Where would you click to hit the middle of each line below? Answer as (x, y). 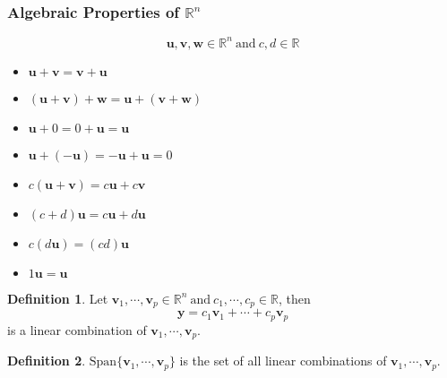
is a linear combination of (77, 329)
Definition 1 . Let (58, 298)
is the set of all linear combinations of (283, 361)
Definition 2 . (47, 361)
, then (295, 298)
